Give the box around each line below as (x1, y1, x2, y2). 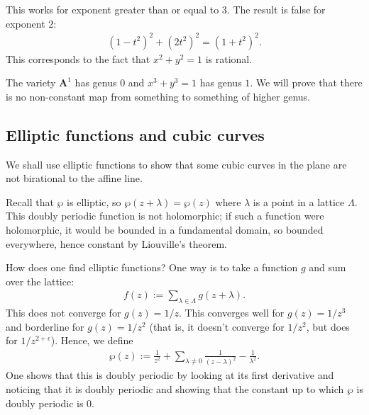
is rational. (205, 51, 253, 66)
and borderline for (6, 319, 84, 334)
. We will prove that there (250, 75, 363, 90)
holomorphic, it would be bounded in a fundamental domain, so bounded (6, 222, 324, 237)
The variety (6, 75, 56, 90)
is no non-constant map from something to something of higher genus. (6, 89, 311, 103)
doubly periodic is (6, 395, 84, 410)
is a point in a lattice (253, 194, 345, 209)
